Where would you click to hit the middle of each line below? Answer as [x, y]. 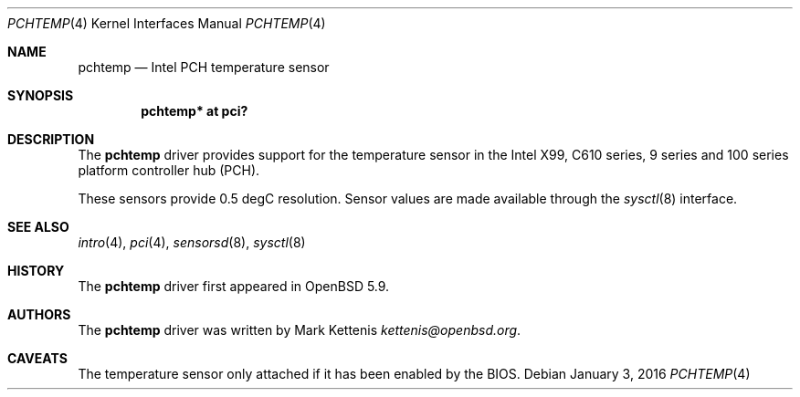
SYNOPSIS [41, 95]
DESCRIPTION [51, 139]
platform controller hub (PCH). [169, 170]
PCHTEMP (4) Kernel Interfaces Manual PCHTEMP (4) [167, 23]
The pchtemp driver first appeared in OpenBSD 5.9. [234, 286]
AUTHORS [39, 314]
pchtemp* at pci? [195, 111]
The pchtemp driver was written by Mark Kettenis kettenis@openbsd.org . [300, 330]
